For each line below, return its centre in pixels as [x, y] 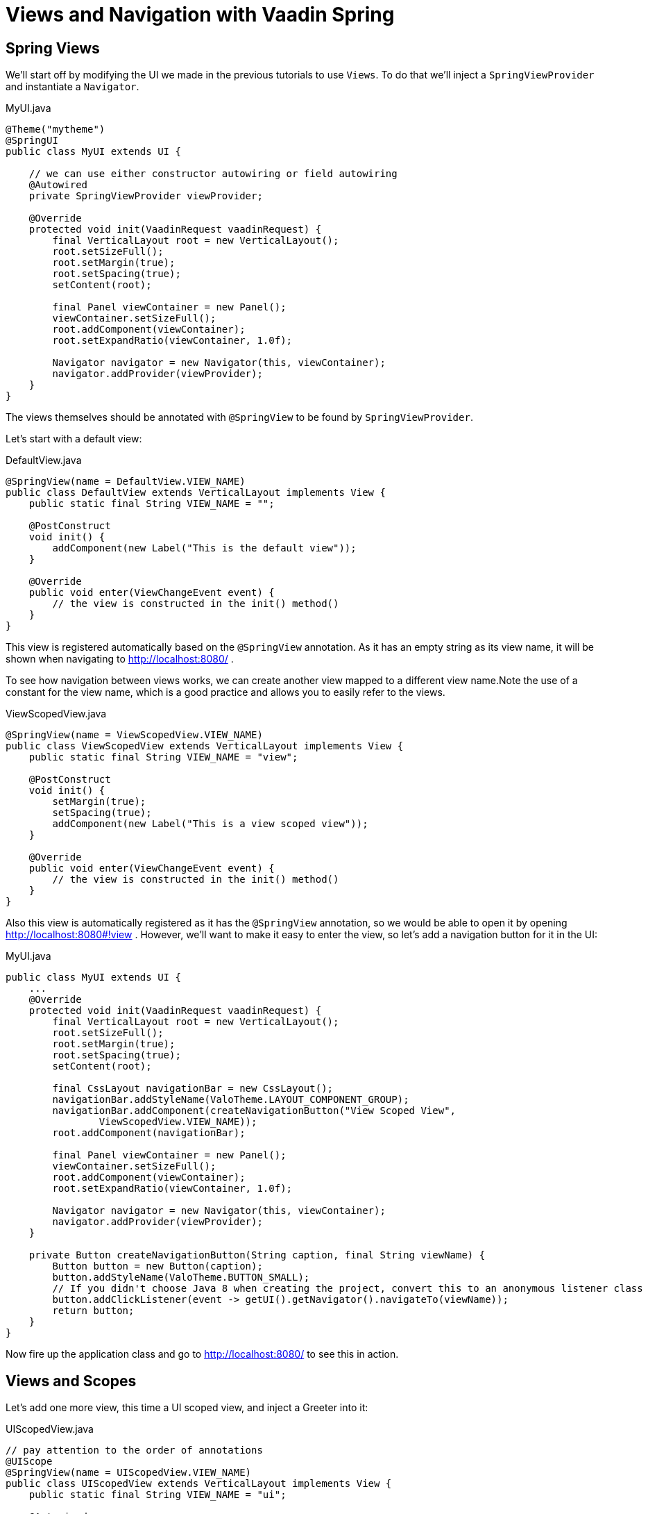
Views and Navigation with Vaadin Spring [200, 15]
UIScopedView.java [50, 1429]
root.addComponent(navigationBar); [149, 1133]
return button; [93, 1311]
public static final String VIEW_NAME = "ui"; [157, 1495]
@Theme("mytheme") [56, 130]
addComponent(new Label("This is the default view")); [204, 548]
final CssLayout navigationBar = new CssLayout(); [193, 1089]
